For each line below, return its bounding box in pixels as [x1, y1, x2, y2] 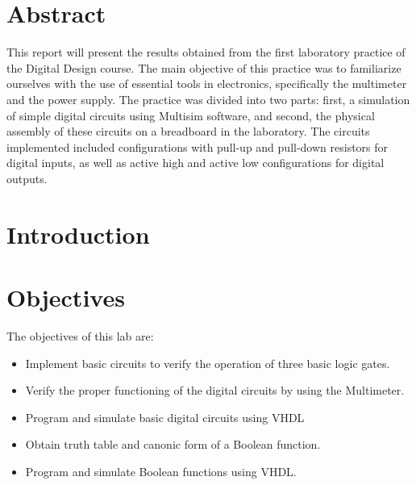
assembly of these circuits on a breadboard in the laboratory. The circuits [6, 123, 370, 140]
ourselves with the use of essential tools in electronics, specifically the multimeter [6, 75, 407, 92]
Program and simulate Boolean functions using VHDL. [25, 462, 297, 479]
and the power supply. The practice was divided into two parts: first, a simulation [6, 90, 410, 107]
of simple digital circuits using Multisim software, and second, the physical [6, 107, 375, 123]
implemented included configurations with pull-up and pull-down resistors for [6, 138, 389, 155]
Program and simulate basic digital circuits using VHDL [25, 408, 305, 425]
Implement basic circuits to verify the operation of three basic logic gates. [25, 354, 390, 371]
